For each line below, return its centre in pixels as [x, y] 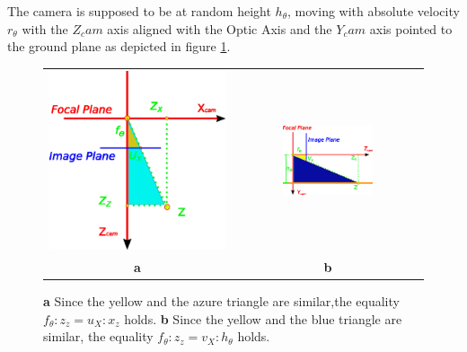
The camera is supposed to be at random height [139, 11]
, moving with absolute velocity [374, 11]
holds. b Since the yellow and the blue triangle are [263, 318]
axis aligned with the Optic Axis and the [220, 28]
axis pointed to [411, 28]
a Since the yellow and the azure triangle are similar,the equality [221, 301]
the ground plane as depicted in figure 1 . [119, 46]
